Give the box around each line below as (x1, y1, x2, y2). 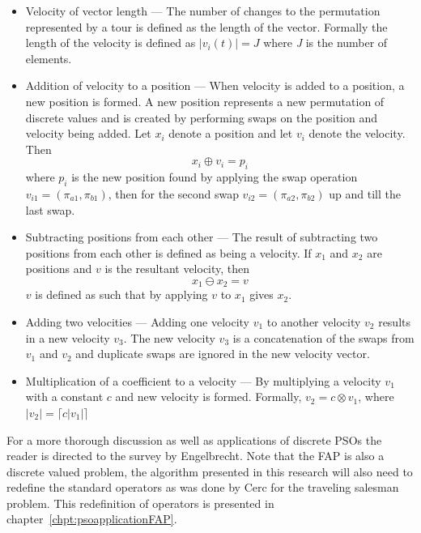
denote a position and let (168, 125, 293, 142)
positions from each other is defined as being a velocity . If (25, 244, 312, 261)
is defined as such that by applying (35, 286, 208, 303)
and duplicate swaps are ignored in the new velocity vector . (75, 345, 370, 362)
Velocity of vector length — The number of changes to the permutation (25, 2, 381, 19)
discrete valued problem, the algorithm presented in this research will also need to (6, 463, 413, 480)
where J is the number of (263, 34, 388, 51)
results (378, 313, 411, 330)
